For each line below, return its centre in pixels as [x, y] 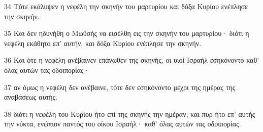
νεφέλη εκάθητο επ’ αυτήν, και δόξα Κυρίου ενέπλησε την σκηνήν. [103, 43]
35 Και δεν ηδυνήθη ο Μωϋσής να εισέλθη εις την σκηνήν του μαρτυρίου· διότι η [127, 33]
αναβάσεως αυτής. [31, 97]
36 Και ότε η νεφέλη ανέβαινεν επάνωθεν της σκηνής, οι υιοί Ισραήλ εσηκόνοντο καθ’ [132, 60]
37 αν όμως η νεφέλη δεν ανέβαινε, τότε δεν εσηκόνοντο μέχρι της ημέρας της [120, 87]
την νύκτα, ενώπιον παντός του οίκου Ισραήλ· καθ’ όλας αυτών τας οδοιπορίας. [123, 124]
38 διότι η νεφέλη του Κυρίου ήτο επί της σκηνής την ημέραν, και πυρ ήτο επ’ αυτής [130, 114]
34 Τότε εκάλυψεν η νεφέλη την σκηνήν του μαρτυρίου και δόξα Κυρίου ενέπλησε [126, 6]
